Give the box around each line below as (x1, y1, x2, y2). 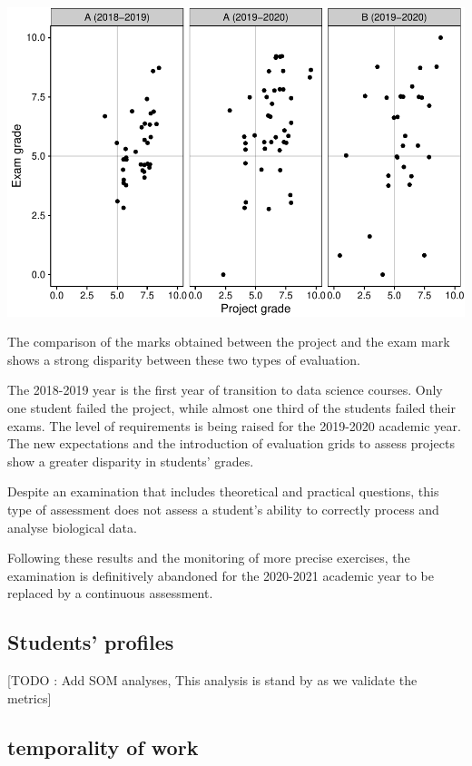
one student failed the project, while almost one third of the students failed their (7, 398, 456, 417)
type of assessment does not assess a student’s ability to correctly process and (7, 500, 439, 519)
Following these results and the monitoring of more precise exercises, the (7, 548, 410, 567)
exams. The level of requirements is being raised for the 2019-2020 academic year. (7, 416, 461, 435)
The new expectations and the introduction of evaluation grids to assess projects (7, 434, 455, 453)
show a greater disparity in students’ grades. (7, 451, 254, 470)
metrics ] (7, 688, 52, 707)
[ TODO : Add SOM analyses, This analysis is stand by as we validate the (7, 671, 418, 690)
